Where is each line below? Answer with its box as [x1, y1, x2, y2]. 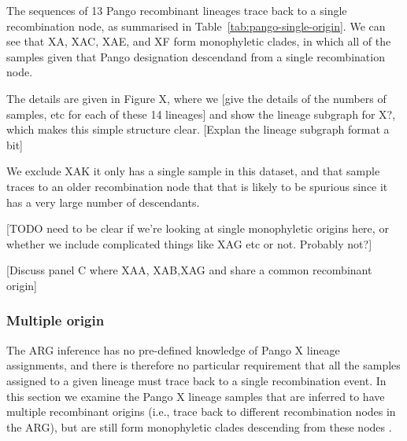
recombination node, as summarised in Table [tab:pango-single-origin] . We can [6, 17, 386, 34]
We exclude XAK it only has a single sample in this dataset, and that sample [6, 163, 380, 179]
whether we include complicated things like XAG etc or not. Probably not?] [6, 235, 372, 252]
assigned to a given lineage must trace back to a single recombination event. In [6, 372, 387, 388]
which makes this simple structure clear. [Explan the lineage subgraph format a [6, 121, 390, 138]
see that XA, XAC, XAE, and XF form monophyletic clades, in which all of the [6, 33, 391, 50]
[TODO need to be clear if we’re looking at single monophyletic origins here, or [6, 220, 389, 237]
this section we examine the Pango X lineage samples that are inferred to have [6, 388, 385, 404]
